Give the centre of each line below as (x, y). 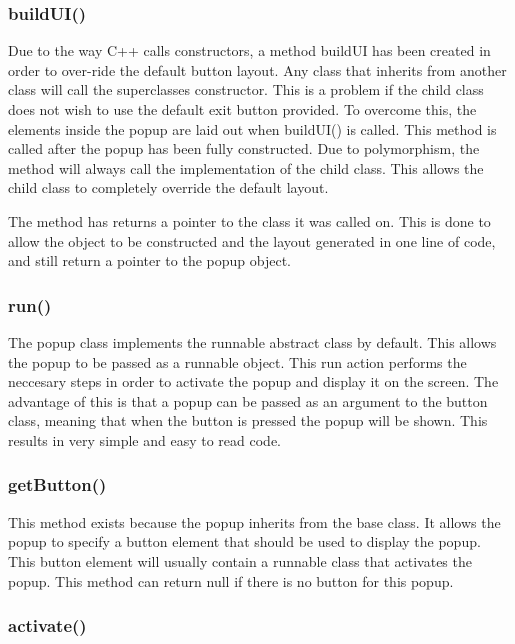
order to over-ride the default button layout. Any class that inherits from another (257, 69)
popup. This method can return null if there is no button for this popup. (231, 580)
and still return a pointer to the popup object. (149, 260)
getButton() (57, 484)
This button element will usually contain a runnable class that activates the (240, 560)
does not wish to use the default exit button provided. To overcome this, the (242, 109)
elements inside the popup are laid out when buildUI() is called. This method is (252, 128)
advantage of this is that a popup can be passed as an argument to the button (248, 400)
